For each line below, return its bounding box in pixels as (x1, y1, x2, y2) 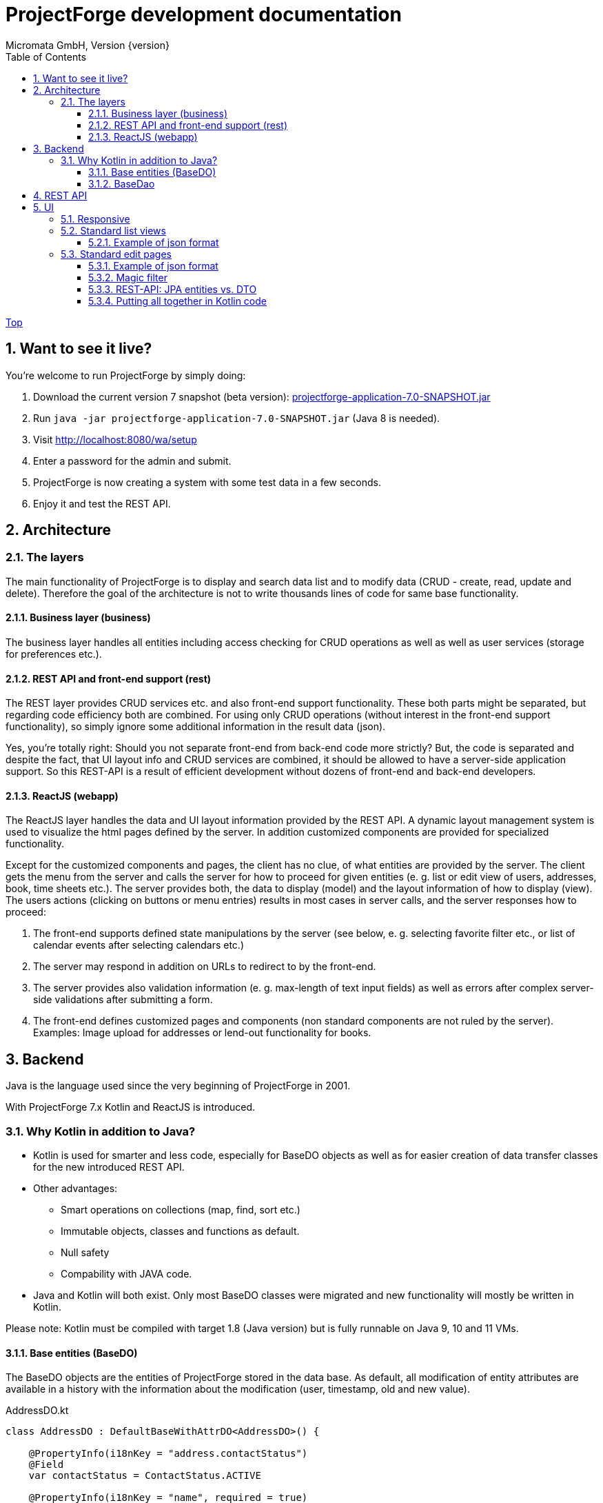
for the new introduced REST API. (33, 1161, 185, 1173)
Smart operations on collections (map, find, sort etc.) (61, 1204, 300, 1216)
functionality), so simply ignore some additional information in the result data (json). (6, 720, 386, 733)
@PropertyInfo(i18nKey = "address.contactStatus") (28, 1448, 308, 1460)
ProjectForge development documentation (6, 3, 402, 26)
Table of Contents (6, 50, 87, 63)
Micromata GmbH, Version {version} (6, 39, 170, 51)
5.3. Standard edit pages (61, 248, 172, 260)
